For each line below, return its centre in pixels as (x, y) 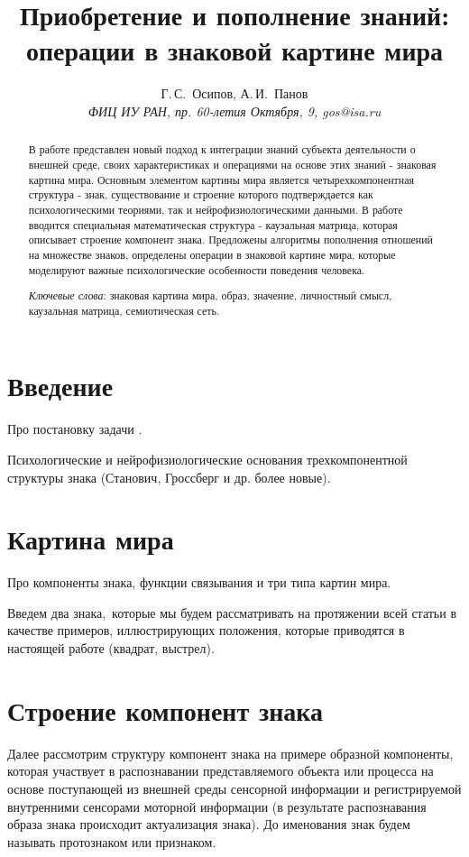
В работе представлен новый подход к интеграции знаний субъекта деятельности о (222, 149)
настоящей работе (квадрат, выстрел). (111, 648)
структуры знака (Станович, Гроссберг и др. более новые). (169, 477)
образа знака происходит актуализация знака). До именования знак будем (209, 824)
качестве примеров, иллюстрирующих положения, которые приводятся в (206, 630)
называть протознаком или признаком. (112, 841)
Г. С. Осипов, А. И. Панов (234, 93)
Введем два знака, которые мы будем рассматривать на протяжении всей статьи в (232, 612)
